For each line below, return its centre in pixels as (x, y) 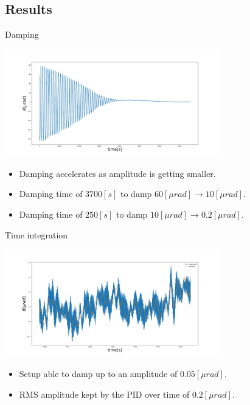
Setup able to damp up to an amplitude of (98, 374)
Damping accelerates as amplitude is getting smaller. (117, 173)
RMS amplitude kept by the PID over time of (104, 394)
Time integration (36, 234)
